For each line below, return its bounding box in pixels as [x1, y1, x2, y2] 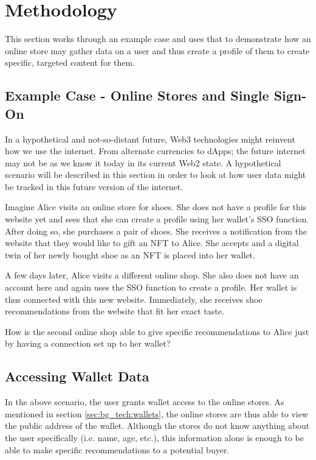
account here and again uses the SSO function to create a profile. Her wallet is [5, 281, 297, 294]
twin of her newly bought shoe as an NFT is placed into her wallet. [5, 248, 255, 261]
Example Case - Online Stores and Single [5, 86, 269, 105]
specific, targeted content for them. [5, 56, 136, 69]
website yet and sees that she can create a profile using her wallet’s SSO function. [5, 213, 309, 225]
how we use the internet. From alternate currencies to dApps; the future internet [5, 144, 306, 157]
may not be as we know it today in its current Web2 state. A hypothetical [5, 156, 281, 169]
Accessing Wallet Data [5, 367, 149, 386]
